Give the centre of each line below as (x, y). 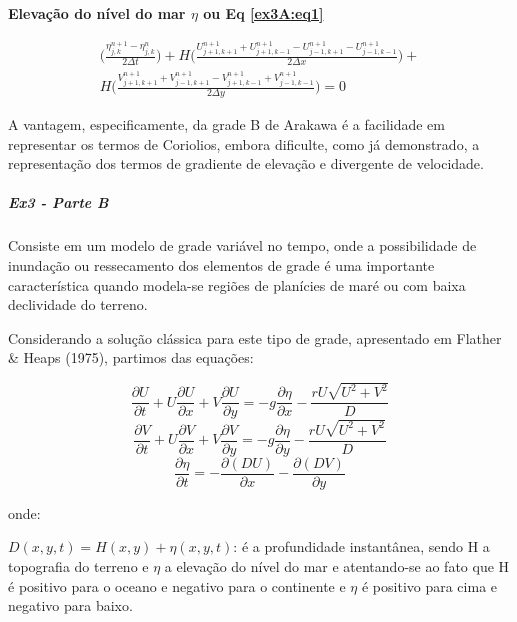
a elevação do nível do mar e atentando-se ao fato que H (337, 565)
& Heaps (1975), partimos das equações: (131, 357)
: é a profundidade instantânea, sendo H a (361, 546)
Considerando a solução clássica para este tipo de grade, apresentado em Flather (255, 337)
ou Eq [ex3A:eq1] (263, 13)
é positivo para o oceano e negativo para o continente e (177, 585)
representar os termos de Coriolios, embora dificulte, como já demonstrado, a (244, 143)
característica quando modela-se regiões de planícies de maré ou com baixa (237, 284)
